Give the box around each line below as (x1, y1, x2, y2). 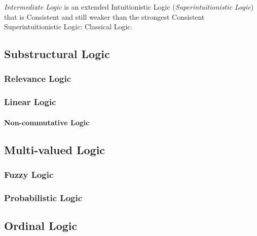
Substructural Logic (4, 46, 110, 62)
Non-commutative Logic (4, 117, 90, 127)
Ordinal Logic (4, 218, 78, 233)
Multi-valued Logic (4, 141, 105, 157)
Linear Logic (4, 96, 56, 108)
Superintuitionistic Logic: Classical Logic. (4, 21, 133, 32)
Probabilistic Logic (4, 191, 83, 204)
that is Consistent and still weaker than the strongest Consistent (4, 11, 205, 22)
